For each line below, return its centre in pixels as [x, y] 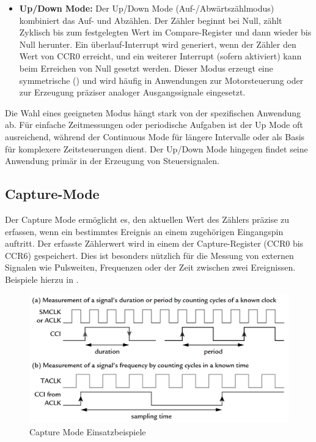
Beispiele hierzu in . [42, 279]
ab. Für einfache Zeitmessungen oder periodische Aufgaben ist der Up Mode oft [154, 125]
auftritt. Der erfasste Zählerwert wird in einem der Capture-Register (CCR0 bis [154, 243]
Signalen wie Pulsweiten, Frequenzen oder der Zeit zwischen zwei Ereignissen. [150, 267]
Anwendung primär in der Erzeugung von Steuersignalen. [112, 161]
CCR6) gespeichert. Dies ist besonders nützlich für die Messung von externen [149, 255]
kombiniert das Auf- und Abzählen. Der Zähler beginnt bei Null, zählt [151, 20]
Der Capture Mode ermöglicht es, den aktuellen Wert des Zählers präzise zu [147, 219]
